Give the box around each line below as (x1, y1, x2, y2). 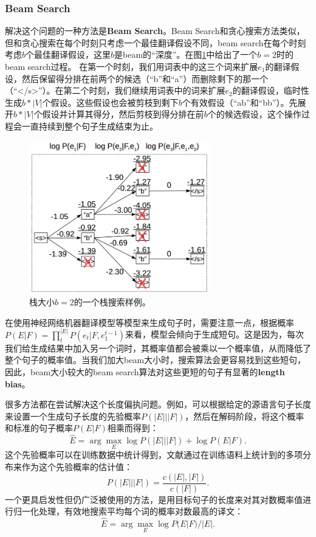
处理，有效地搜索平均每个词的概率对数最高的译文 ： (38, 505, 243, 518)
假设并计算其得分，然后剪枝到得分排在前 (42, 108, 204, 120)
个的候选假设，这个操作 (207, 108, 301, 120)
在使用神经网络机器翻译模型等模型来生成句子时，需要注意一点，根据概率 (5, 316, 294, 328)
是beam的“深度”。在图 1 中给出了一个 (114, 48, 258, 61)
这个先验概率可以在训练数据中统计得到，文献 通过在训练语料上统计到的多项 (5, 448, 303, 461)
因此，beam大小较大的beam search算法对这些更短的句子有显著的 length (5, 366, 285, 378)
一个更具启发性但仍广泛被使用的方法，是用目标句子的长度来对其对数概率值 (5, 493, 303, 505)
